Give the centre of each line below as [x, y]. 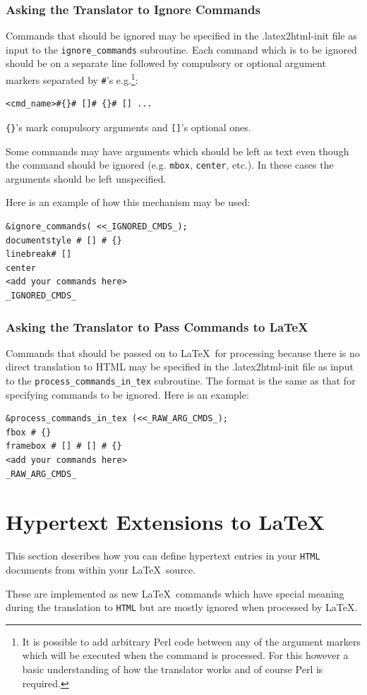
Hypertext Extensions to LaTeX [166, 522]
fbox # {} [29, 432]
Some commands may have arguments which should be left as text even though [178, 151]
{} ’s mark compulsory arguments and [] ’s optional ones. [128, 127]
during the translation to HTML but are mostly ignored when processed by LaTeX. [182, 607]
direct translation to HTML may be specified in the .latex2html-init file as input [180, 367]
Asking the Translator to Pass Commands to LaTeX [157, 326]
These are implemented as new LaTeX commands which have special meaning [175, 593]
